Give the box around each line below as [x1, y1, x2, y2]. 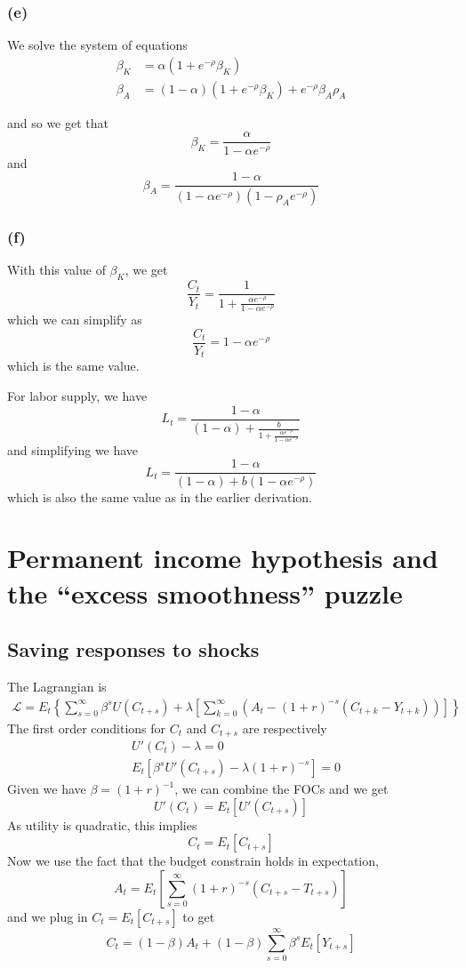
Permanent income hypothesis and [7, 540, 438, 576]
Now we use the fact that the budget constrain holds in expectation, [7, 852, 379, 870]
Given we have [7, 780, 86, 798]
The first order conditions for [7, 718, 166, 737]
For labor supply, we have [7, 387, 148, 405]
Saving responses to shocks [7, 636, 260, 663]
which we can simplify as [7, 310, 142, 329]
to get [182, 907, 215, 925]
